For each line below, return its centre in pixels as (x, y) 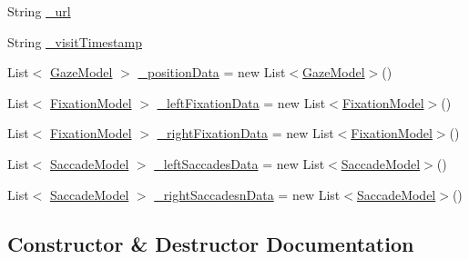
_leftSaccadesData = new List (240, 163)
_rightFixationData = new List (245, 133)
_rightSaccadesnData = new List (247, 194)
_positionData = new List (212, 72)
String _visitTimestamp (75, 41)
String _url (39, 11)
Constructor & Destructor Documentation (211, 243)
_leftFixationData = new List (241, 102)
